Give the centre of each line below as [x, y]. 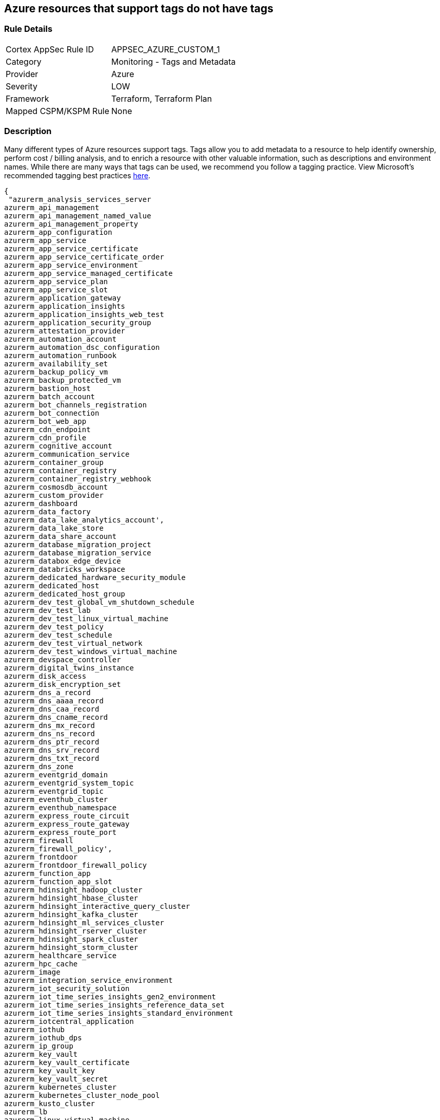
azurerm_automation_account [61, 339]
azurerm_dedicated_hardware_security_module [95, 577]
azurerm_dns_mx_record [50, 725]
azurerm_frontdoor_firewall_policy [76, 865]
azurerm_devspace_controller [63, 659]
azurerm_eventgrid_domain [56, 774]
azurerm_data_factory [47, 511]
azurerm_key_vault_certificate [67, 1062]
